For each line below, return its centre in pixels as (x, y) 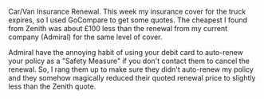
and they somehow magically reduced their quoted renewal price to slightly (132, 78)
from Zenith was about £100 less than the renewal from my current (118, 28)
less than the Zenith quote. (52, 86)
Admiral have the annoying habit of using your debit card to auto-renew (126, 52)
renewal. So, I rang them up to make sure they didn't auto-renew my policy (131, 69)
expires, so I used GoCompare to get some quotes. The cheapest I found (128, 20)
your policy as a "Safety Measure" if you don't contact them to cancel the (129, 61)
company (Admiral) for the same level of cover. (85, 37)
